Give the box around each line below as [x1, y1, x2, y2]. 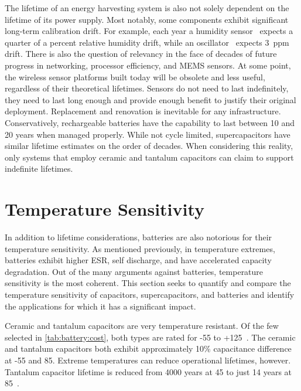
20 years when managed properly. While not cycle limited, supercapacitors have [5, 128, 290, 140]
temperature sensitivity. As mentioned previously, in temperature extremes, [5, 242, 275, 254]
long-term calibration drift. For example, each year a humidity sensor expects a [5, 25, 293, 37]
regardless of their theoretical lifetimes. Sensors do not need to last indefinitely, [5, 82, 289, 94]
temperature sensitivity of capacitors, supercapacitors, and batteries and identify [5, 288, 295, 300]
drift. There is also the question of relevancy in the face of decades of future [5, 47, 277, 60]
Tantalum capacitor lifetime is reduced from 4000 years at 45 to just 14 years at [5, 365, 292, 378]
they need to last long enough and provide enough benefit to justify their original [5, 93, 296, 106]
